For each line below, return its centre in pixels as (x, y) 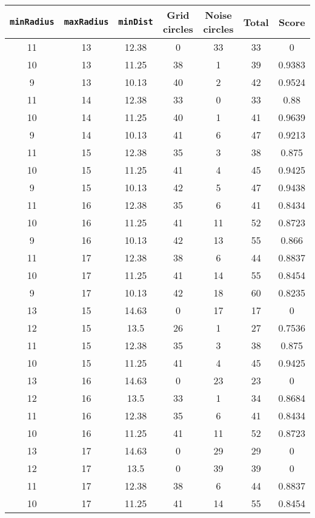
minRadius (32, 22)
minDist (136, 22)
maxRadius (86, 22)
